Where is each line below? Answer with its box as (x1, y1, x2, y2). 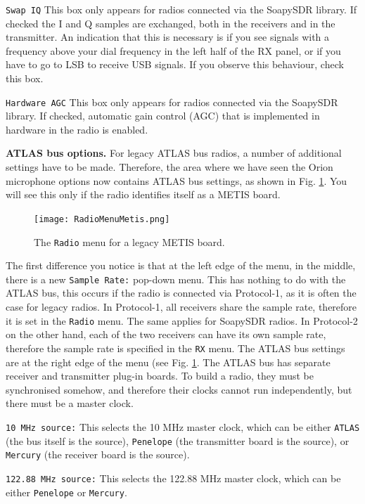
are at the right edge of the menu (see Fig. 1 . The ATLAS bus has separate (6, 354, 331, 369)
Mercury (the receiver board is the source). (6, 447, 190, 462)
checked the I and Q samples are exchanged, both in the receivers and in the (6, 15, 335, 30)
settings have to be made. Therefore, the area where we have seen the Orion (6, 160, 333, 174)
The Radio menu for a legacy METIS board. (34, 234, 225, 249)
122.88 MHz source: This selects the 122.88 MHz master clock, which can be (6, 470, 341, 485)
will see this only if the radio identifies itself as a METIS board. (6, 187, 281, 202)
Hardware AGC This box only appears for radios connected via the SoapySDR (6, 94, 338, 109)
